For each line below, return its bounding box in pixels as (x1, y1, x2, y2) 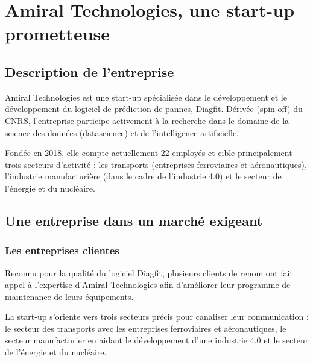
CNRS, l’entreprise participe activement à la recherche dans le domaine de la (5, 114, 289, 126)
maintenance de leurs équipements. (5, 290, 134, 302)
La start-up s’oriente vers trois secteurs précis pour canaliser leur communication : (5, 310, 309, 323)
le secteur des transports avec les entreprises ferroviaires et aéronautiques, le (5, 322, 286, 334)
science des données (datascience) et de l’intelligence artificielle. (5, 126, 239, 139)
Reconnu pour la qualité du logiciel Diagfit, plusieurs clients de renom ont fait (5, 266, 293, 279)
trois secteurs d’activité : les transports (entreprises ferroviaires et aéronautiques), (5, 158, 307, 170)
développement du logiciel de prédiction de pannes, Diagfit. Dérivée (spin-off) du (5, 102, 303, 115)
